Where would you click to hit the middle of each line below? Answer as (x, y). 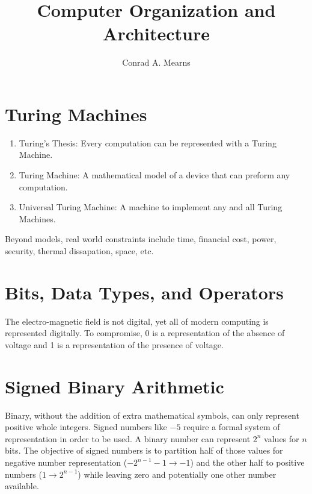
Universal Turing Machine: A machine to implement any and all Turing (151, 207)
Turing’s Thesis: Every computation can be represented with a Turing (148, 142)
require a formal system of (232, 427)
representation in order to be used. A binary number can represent (128, 438)
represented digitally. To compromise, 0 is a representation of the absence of (145, 333)
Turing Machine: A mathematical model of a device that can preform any (154, 175)
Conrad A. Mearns (156, 62)
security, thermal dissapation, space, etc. (79, 251)
